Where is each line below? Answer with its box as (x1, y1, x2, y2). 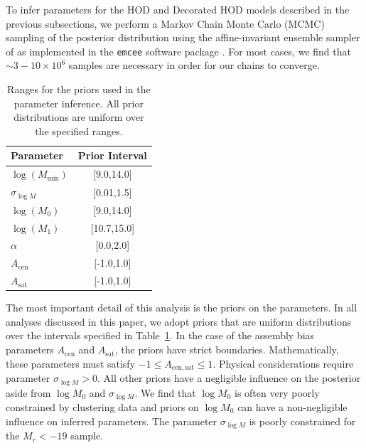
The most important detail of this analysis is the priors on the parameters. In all (6, 300, 357, 315)
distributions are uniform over (14, 110, 144, 124)
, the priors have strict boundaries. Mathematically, (114, 342, 339, 357)
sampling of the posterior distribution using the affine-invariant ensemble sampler (6, 30, 360, 45)
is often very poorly (234, 385, 320, 400)
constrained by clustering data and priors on (6, 400, 199, 414)
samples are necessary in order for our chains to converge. (68, 58, 320, 73)
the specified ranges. (35, 123, 123, 138)
